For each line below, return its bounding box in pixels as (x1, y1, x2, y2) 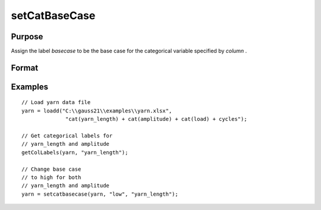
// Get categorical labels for (21, 133, 113, 139)
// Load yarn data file (21, 99, 91, 106)
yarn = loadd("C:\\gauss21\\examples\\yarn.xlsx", (21, 107, 172, 114)
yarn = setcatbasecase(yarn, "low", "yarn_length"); (21, 190, 178, 198)
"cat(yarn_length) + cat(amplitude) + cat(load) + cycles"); (65, 116, 247, 123)
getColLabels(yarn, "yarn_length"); (21, 149, 128, 156)
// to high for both (21, 174, 81, 181)
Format (11, 62, 39, 73)
